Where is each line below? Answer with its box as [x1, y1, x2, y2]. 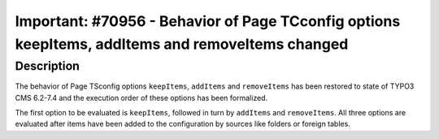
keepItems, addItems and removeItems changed [15, 35, 349, 53]
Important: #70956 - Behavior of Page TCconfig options [15, 12, 401, 30]
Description [15, 59, 80, 73]
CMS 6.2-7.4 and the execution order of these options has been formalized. [15, 93, 268, 102]
